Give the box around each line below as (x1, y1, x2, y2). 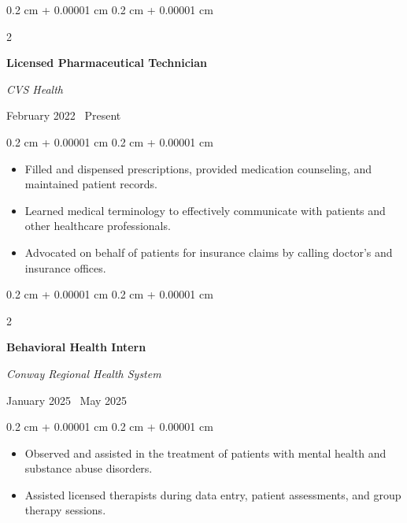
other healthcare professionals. (24, 217, 171, 234)
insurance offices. (24, 259, 106, 276)
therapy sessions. (24, 502, 106, 518)
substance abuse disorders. (24, 460, 153, 477)
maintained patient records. (24, 176, 157, 192)
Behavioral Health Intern (6, 339, 146, 355)
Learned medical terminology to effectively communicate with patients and (24, 202, 386, 218)
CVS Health (6, 80, 63, 97)
